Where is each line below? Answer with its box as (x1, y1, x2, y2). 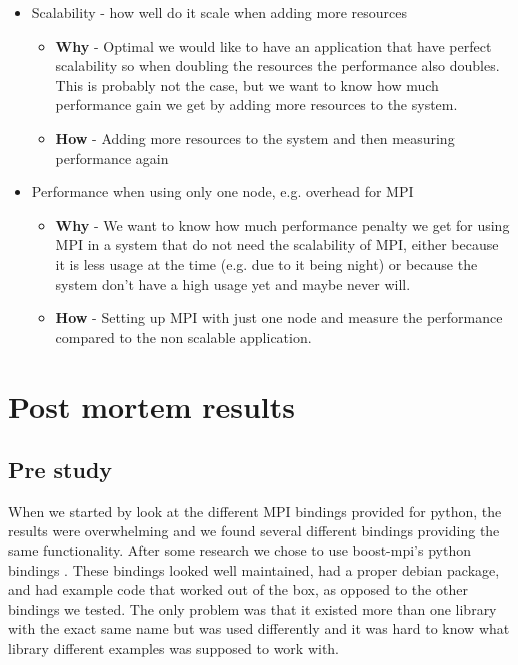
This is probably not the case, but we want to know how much (55, 74, 439, 95)
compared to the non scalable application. (55, 326, 312, 347)
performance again (55, 147, 169, 168)
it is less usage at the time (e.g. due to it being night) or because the (55, 253, 478, 274)
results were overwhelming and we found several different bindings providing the (8, 520, 500, 541)
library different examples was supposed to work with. (8, 638, 340, 659)
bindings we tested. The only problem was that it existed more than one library (8, 598, 497, 619)
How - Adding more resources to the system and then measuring (55, 127, 455, 148)
